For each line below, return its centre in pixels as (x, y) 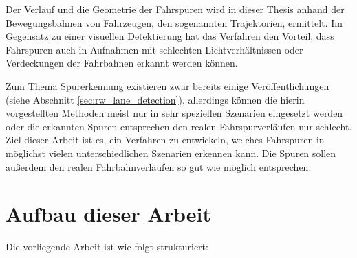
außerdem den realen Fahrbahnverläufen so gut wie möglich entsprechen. (159, 166)
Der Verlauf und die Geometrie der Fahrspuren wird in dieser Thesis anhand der (175, 9)
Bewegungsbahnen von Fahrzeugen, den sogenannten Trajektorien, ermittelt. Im (174, 22)
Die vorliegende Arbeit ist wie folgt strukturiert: (107, 247)
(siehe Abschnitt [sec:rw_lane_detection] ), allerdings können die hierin (155, 99)
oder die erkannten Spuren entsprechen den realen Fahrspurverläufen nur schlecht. (179, 126)
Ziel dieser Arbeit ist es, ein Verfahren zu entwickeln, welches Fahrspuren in (165, 140)
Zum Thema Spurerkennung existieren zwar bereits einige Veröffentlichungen (167, 85)
